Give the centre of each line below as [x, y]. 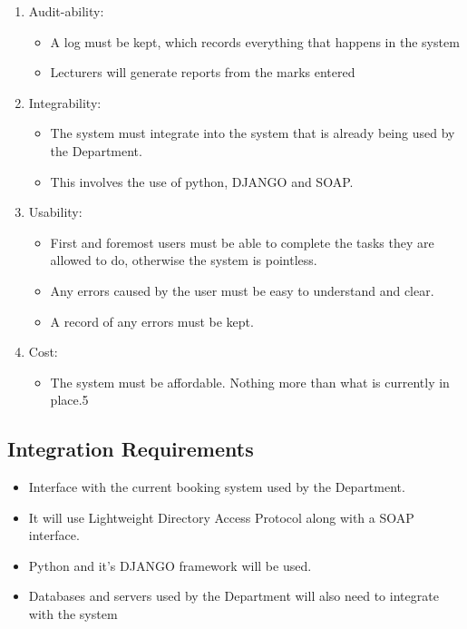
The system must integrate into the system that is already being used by [253, 133]
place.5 [69, 400]
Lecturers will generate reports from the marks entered [203, 72]
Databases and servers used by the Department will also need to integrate [233, 596]
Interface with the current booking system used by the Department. [217, 487]
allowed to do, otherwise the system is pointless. [184, 260]
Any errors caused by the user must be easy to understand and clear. [242, 290]
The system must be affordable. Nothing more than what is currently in [250, 382]
